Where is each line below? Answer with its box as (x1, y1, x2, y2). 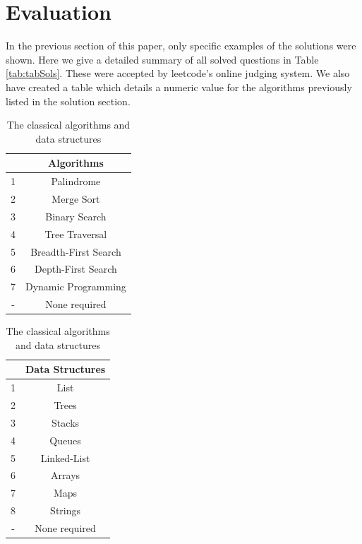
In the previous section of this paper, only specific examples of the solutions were (6, 38, 356, 53)
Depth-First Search (34, 261, 117, 276)
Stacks (52, 415, 80, 430)
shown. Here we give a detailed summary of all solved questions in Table (6, 52, 319, 66)
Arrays (51, 468, 80, 483)
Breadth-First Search (30, 244, 121, 259)
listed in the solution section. (6, 93, 131, 108)
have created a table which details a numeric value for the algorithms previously (6, 79, 352, 94)
